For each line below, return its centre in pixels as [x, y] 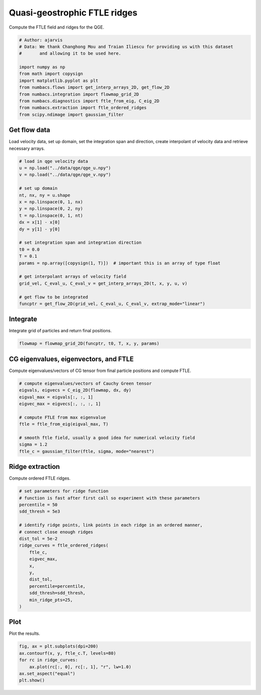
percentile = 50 [38, 505]
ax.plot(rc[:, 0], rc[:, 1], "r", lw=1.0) [80, 667]
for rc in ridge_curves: [49, 660]
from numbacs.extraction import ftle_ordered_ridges [83, 108]
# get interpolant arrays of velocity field [73, 277]
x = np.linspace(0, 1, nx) [51, 202]
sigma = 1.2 [33, 444]
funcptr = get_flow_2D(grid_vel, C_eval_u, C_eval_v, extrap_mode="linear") [112, 304]
